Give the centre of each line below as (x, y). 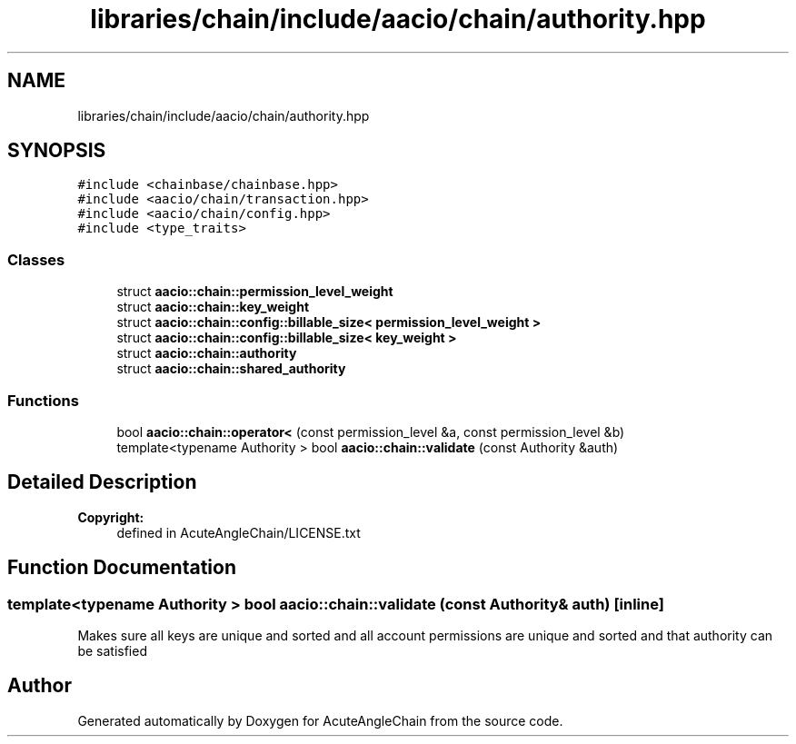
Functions (43, 400)
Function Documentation (122, 568)
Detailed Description (102, 482)
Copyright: (111, 517)
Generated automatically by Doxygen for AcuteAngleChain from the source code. (320, 720)
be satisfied (112, 651)
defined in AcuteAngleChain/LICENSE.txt (239, 532)
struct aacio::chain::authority (207, 353)
